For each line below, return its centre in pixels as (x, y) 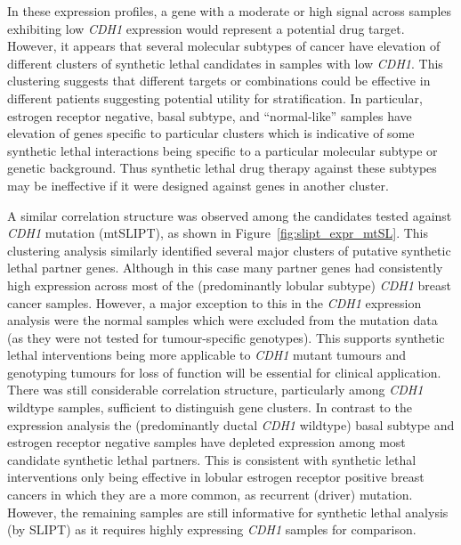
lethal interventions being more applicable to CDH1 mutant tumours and (206, 355)
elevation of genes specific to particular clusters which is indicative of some (211, 133)
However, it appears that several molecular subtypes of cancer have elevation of (224, 46)
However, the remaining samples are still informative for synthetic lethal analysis (228, 512)
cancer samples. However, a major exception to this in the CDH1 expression (214, 302)
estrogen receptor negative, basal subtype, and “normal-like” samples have (210, 115)
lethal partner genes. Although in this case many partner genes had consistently (225, 268)
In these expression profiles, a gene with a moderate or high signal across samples (229, 11)
